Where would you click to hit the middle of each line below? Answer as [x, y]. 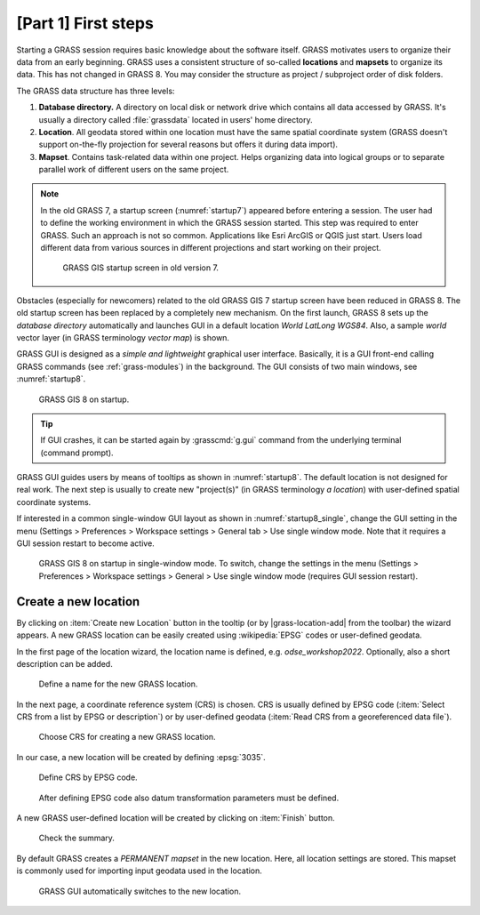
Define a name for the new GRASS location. [118, 684]
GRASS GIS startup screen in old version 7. [141, 268]
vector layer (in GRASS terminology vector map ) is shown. [123, 337]
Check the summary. [77, 838]
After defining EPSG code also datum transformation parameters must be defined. [189, 798]
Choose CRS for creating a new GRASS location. [128, 737]
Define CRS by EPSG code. [88, 777]
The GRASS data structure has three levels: [96, 91]
